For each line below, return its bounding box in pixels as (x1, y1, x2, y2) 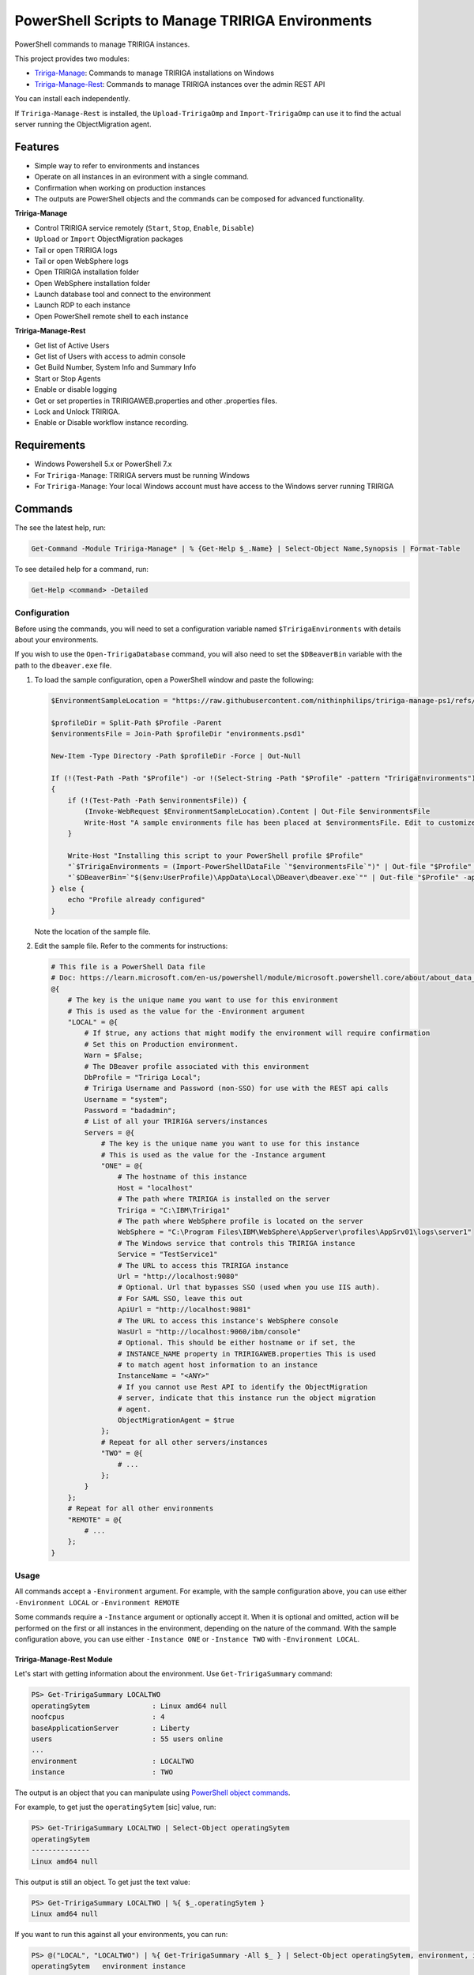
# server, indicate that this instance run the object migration (117, 1394, 377, 1402)
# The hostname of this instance (117, 1172, 247, 1181)
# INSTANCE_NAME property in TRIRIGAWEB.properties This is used (117, 1349, 377, 1358)
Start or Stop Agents (34, 374, 101, 383)
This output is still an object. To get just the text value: (14, 1877, 190, 1887)
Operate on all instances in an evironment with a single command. (34, 172, 249, 182)
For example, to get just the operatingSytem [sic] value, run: (14, 1802, 216, 1812)
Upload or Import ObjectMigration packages (34, 234, 183, 244)
